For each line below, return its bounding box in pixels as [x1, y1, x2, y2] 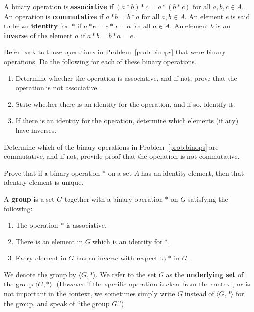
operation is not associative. [15, 82, 99, 93]
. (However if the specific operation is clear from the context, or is [52, 279, 250, 289]
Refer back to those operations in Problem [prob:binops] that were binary [4, 47, 226, 57]
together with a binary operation [64, 193, 163, 204]
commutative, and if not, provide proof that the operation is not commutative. [4, 151, 240, 161]
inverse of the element [4, 30, 73, 40]
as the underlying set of [166, 269, 244, 279]
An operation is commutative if [4, 11, 104, 21]
